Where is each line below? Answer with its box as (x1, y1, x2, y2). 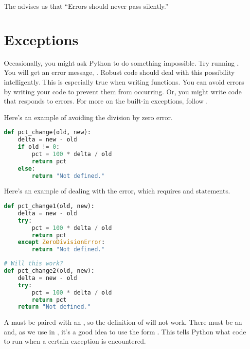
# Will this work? (4, 260, 63, 267)
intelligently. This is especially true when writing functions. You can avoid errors (4, 76, 244, 87)
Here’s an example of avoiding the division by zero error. (4, 112, 173, 122)
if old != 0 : (18, 143, 60, 151)
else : (18, 165, 36, 172)
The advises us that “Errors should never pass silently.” (4, 1, 169, 11)
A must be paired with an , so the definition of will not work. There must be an (4, 317, 242, 327)
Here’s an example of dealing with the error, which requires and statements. (4, 186, 230, 196)
